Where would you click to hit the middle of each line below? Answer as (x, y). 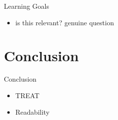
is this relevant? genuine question (65, 22)
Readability (33, 111)
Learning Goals (26, 6)
